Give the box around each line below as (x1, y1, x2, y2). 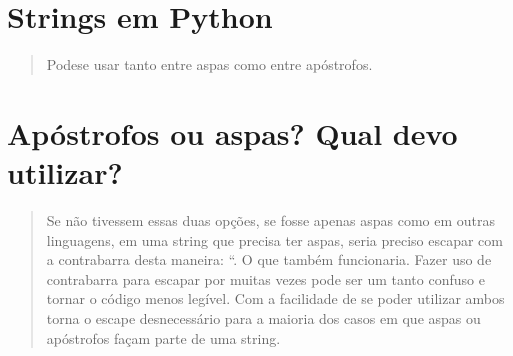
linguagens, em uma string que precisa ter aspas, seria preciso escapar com (46, 229, 503, 250)
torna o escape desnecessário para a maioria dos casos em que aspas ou (46, 308, 481, 328)
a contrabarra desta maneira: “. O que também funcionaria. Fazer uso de (46, 249, 492, 270)
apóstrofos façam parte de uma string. (46, 327, 281, 348)
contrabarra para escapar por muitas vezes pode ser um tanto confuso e (46, 268, 485, 289)
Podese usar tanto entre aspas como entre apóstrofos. (46, 54, 373, 75)
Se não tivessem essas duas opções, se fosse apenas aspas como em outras (46, 210, 496, 231)
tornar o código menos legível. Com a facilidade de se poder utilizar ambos (46, 288, 505, 309)
